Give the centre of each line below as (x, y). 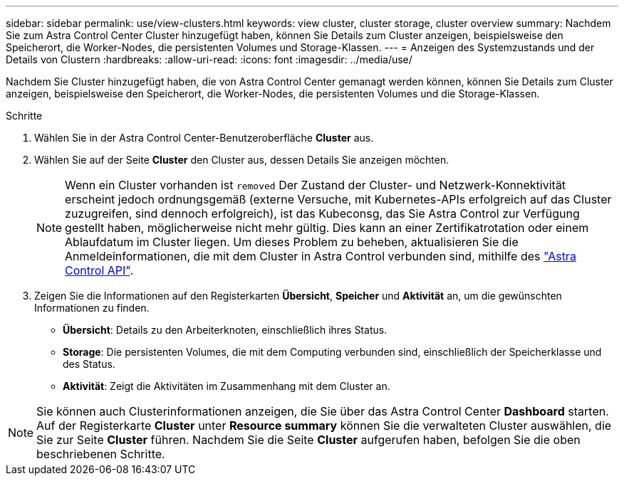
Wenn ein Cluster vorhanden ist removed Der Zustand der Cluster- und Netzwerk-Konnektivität (316, 185)
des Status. (89, 364)
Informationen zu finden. (92, 308)
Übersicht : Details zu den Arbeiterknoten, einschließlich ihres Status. (225, 330)
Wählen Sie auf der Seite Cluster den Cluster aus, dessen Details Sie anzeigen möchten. (242, 160)
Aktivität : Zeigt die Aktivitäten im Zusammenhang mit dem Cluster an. (227, 386)
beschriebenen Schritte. (101, 454)
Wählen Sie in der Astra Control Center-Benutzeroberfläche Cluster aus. (204, 138)
